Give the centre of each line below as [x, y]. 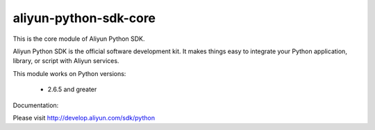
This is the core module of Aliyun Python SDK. [79, 39]
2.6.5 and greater [72, 89]
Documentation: [36, 105]
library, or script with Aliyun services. [66, 61]
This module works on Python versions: [69, 73]
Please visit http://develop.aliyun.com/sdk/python [84, 118]
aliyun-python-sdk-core [84, 18]
